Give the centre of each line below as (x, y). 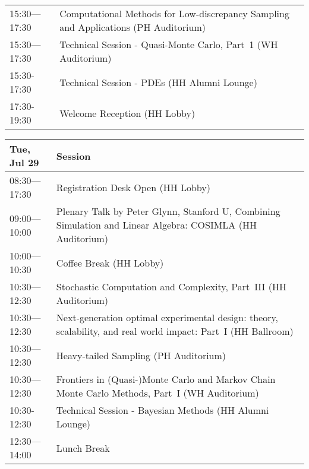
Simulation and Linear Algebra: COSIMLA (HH (156, 225)
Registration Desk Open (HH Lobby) (133, 187)
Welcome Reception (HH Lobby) (127, 113)
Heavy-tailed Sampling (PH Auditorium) (141, 355)
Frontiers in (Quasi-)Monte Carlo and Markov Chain (166, 379)
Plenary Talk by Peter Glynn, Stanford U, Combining (168, 211)
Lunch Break (83, 448)
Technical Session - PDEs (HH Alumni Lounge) (158, 82)
